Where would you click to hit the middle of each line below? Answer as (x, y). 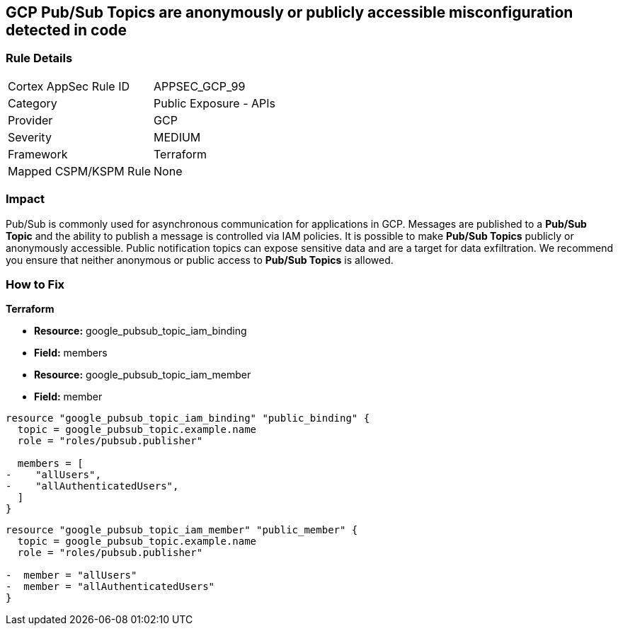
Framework (38, 154)
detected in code (67, 30)
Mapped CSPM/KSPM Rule (80, 171)
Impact (25, 199)
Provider (30, 120)
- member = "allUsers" (71, 575)
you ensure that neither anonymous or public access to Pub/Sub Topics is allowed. (200, 260)
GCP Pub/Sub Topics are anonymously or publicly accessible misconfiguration (290, 12)
